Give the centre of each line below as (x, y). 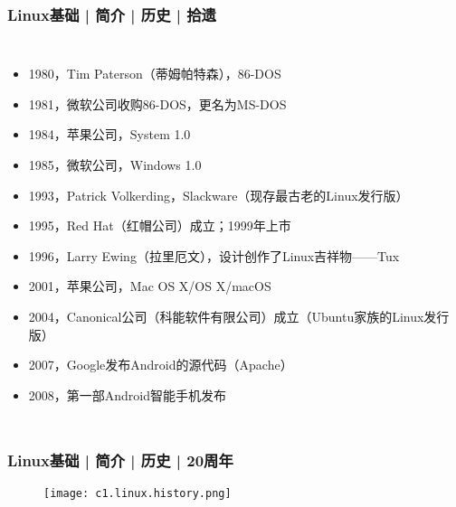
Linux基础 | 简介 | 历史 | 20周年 (120, 460)
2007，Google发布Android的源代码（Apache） (161, 365)
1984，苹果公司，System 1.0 (109, 134)
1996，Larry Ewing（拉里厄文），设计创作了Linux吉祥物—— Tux (214, 255)
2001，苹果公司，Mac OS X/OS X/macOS (150, 286)
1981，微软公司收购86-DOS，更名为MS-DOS (157, 103)
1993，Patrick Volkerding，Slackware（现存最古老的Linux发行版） (218, 195)
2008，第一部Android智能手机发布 (128, 394)
